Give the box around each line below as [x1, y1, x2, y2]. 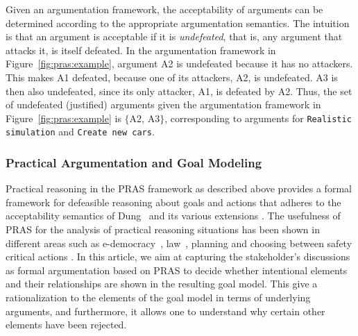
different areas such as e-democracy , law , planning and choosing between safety [6, 235, 352, 250]
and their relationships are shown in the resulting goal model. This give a [6, 276, 318, 291]
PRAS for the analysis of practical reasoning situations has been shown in [6, 222, 320, 237]
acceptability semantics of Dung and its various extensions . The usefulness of [6, 208, 341, 223]
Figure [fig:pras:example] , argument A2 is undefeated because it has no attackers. [6, 56, 353, 71]
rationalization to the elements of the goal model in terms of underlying [6, 290, 311, 305]
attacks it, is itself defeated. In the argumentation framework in [6, 42, 276, 57]
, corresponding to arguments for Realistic [164, 110, 352, 125]
